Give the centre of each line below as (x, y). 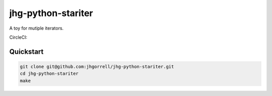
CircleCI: (18, 37)
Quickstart (26, 52)
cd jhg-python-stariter (49, 74)
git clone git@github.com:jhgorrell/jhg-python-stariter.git (97, 66)
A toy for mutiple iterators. (37, 28)
